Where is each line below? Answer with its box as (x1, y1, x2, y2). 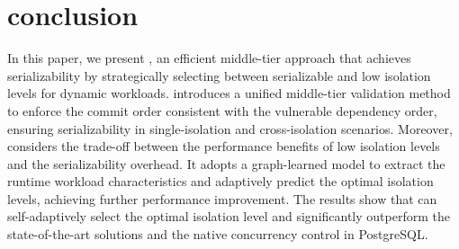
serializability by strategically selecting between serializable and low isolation (7, 66, 431, 84)
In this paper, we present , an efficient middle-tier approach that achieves (7, 49, 411, 67)
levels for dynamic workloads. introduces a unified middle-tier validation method (7, 84, 451, 102)
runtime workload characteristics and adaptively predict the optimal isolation (7, 172, 434, 191)
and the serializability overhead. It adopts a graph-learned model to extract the (7, 154, 445, 173)
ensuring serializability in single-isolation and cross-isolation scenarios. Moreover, (7, 119, 453, 138)
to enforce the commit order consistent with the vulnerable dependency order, (7, 101, 437, 120)
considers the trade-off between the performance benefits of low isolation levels (7, 137, 440, 156)
